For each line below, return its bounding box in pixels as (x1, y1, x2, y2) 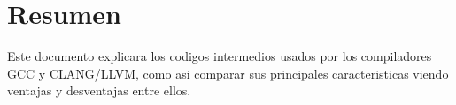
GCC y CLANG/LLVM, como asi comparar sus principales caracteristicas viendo (7, 64, 449, 82)
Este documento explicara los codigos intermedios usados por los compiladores (7, 47, 432, 65)
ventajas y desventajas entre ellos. (7, 81, 191, 100)
